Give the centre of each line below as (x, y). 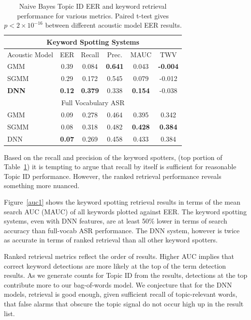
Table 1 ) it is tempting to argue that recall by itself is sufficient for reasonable (120, 167)
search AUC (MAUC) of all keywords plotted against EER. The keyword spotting (125, 211)
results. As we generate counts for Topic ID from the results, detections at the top (126, 275)
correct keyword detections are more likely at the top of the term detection (115, 265)
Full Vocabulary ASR (93, 102)
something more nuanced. (42, 185)
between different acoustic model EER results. (113, 25)
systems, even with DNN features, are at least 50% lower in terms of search (116, 221)
